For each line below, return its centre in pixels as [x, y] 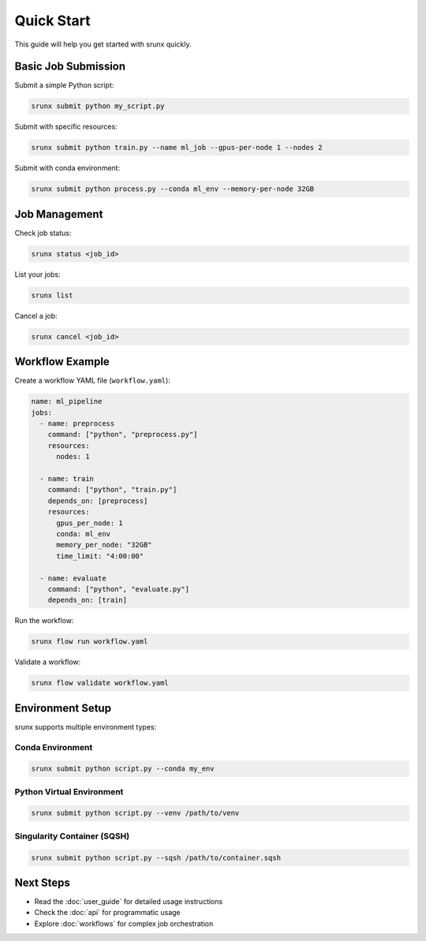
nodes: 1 [73, 457]
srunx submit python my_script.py [98, 106]
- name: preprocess [77, 424]
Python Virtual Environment [69, 791]
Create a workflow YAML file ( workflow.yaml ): [93, 381]
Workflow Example [62, 362]
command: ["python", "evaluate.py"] [118, 589]
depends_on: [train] [88, 600]
